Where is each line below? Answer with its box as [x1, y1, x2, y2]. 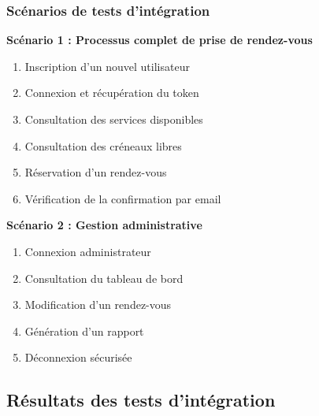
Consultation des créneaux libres [24, 137, 182, 154]
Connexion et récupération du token [24, 84, 199, 101]
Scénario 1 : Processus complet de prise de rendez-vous [6, 32, 313, 48]
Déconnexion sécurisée [24, 349, 132, 366]
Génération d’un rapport [24, 322, 144, 339]
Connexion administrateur [24, 243, 151, 259]
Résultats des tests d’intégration [6, 388, 276, 412]
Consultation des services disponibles [24, 111, 203, 127]
